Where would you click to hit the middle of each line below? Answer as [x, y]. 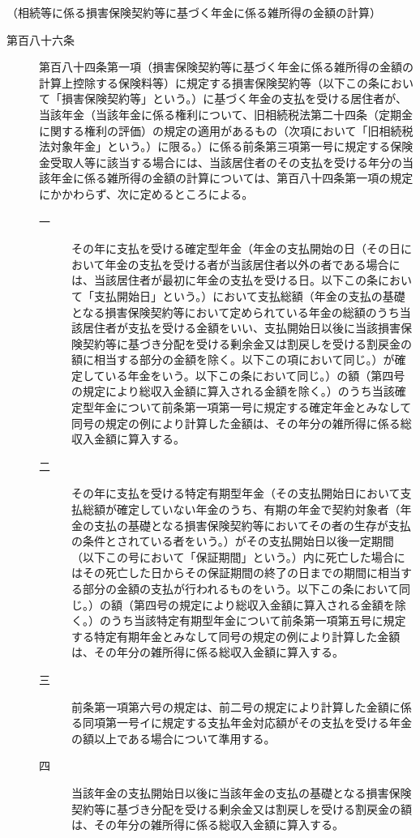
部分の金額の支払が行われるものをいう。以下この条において [241, 588]
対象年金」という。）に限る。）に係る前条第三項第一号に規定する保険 [231, 146]
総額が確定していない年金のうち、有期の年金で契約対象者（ [241, 509]
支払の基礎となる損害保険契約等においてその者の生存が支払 [252, 525]
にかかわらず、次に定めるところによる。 [146, 193]
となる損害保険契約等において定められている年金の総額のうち [236, 312]
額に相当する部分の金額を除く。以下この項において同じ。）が [233, 359]
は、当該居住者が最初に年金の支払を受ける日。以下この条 [225, 280]
